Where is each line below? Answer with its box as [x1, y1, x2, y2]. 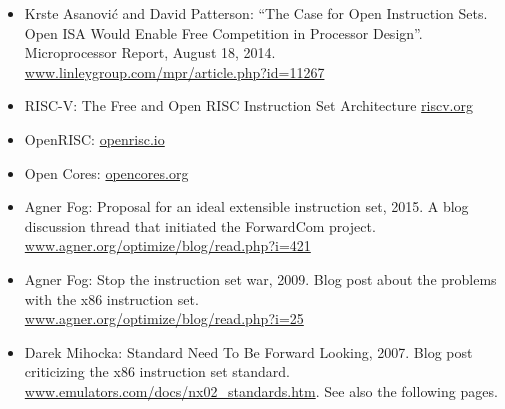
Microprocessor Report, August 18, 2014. [24, 42, 276, 63]
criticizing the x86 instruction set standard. [24, 361, 290, 382]
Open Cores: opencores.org [24, 162, 189, 183]
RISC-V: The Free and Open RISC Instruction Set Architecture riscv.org [24, 95, 473, 116]
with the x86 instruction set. [24, 288, 199, 309]
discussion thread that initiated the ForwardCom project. [24, 215, 376, 236]
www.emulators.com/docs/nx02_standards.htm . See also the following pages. [24, 380, 498, 401]
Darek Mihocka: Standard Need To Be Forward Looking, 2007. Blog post [24, 341, 473, 362]
